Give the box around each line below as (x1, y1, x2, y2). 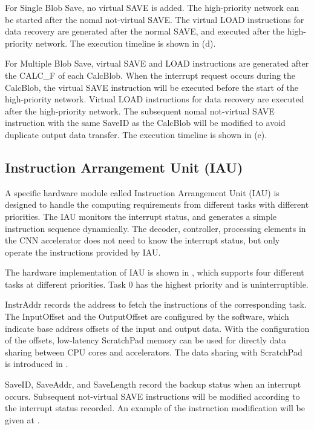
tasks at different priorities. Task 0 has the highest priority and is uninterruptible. (5, 277, 309, 290)
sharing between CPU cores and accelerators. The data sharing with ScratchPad (5, 345, 303, 358)
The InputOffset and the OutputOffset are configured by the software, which (5, 310, 289, 323)
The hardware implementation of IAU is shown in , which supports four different (5, 266, 304, 279)
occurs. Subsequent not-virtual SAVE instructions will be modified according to (5, 389, 300, 402)
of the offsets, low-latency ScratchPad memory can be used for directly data (5, 334, 286, 346)
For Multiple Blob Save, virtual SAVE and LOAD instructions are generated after (5, 57, 309, 70)
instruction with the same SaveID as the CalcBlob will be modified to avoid (5, 116, 286, 129)
